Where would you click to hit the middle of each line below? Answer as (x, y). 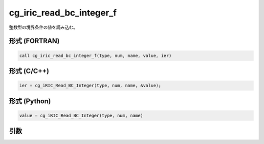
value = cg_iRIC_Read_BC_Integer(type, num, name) (81, 115)
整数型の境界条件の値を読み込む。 (43, 27)
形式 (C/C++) (29, 71)
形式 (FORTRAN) (34, 41)
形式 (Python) (30, 101)
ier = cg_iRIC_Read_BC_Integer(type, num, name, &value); (90, 86)
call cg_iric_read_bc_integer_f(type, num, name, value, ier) (95, 55)
